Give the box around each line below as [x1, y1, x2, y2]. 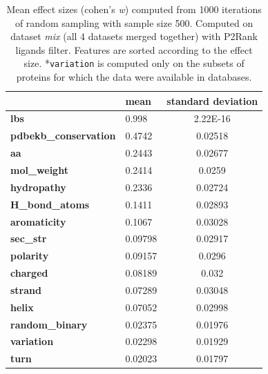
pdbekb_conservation [10, 128, 116, 143]
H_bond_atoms [10, 197, 90, 211]
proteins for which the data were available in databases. [16, 70, 252, 84]
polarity [10, 248, 49, 263]
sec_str [10, 231, 47, 246]
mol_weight [10, 163, 68, 177]
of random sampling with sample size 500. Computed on [15, 15, 253, 30]
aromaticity [10, 214, 66, 228]
